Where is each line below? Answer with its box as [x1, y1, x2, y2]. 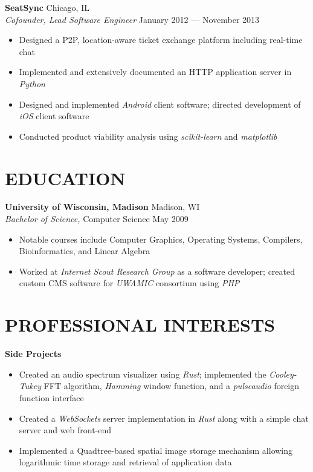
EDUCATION [5, 165, 126, 190]
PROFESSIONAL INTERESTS [5, 312, 276, 337]
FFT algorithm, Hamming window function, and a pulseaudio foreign [44, 379, 300, 392]
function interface [19, 391, 84, 404]
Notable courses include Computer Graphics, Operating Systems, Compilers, [19, 232, 303, 245]
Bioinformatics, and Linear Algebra [19, 244, 150, 257]
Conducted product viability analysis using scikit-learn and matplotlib [19, 129, 277, 142]
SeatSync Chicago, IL [5, 1, 89, 13]
